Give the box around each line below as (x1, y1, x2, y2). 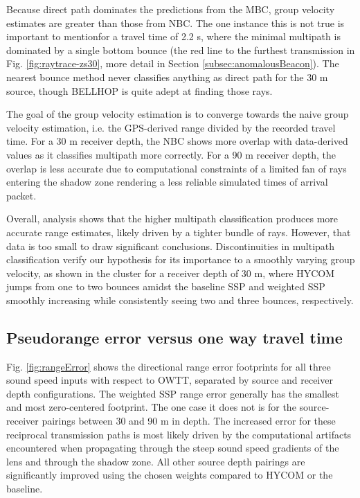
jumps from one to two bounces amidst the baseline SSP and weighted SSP (6, 279, 325, 294)
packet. (6, 188, 37, 202)
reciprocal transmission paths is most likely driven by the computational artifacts (6, 427, 352, 441)
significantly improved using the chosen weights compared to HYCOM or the (6, 468, 333, 482)
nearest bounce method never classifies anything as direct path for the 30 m (6, 69, 328, 84)
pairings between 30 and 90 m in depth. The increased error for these (42, 413, 336, 428)
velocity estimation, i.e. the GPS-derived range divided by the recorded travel (6, 120, 336, 134)
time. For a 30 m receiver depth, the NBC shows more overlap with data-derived (6, 134, 348, 148)
